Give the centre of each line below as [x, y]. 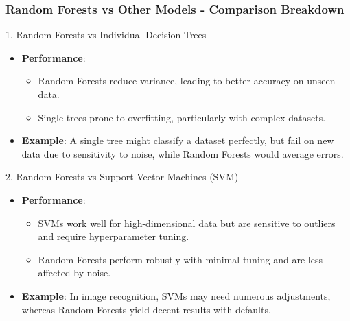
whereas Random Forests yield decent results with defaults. [146, 309]
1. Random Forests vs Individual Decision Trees [106, 35]
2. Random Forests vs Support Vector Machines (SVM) [122, 177]
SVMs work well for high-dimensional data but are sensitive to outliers [187, 223]
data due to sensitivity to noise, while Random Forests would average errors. [183, 153]
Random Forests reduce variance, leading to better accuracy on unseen [187, 81]
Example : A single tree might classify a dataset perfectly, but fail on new [178, 140]
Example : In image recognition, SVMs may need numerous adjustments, [176, 295]
